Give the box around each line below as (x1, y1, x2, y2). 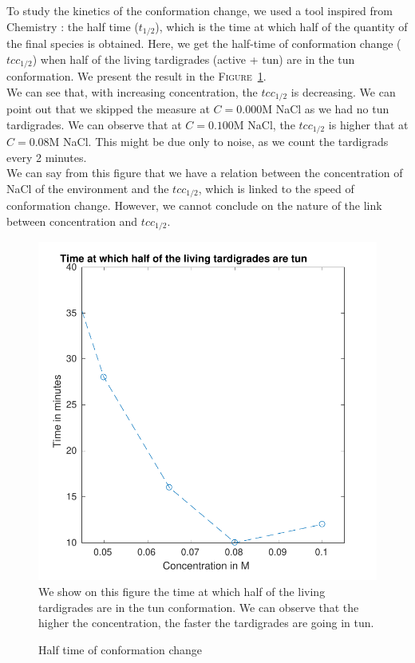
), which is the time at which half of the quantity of (155, 18, 408, 34)
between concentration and (6, 213, 138, 230)
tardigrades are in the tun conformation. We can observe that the (38, 598, 359, 615)
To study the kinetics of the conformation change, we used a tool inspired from (6, 2, 393, 18)
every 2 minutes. (6, 148, 87, 165)
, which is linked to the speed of (198, 180, 354, 196)
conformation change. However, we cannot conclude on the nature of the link (6, 197, 382, 214)
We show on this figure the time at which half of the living (38, 583, 326, 600)
